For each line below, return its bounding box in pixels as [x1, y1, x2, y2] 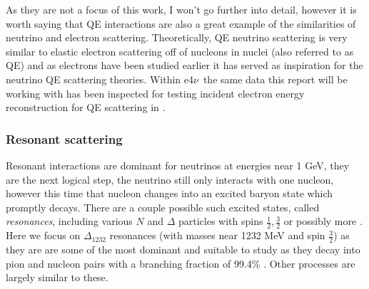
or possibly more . [283, 214, 363, 228]
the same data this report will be [203, 71, 348, 86]
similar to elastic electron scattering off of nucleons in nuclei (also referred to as [6, 43, 354, 58]
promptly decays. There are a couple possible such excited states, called [6, 199, 320, 214]
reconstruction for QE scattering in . [6, 100, 166, 115]
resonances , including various [6, 214, 133, 228]
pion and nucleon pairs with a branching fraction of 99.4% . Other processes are [6, 256, 355, 270]
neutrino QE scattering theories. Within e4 [6, 71, 193, 86]
